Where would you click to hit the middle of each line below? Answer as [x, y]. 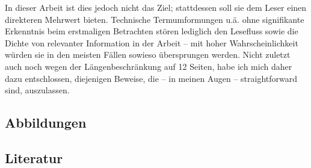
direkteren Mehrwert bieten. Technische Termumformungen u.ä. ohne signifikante [155, 19]
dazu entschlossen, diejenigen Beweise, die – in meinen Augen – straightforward [151, 78]
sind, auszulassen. [37, 90]
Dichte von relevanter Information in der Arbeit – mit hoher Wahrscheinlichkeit [152, 42]
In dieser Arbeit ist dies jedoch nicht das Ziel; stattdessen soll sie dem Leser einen [156, 7]
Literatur [34, 157]
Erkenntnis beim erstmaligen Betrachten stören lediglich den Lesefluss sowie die [152, 31]
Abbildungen [46, 123]
